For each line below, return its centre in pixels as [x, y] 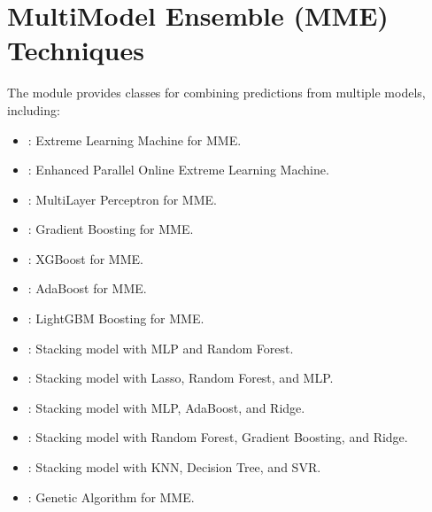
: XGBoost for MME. [85, 258]
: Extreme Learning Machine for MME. [135, 140]
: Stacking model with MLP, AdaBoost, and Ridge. [166, 407]
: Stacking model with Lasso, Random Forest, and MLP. [181, 378]
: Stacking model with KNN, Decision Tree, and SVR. [174, 467]
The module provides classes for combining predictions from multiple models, [216, 93]
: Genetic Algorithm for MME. [111, 496]
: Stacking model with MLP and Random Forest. [161, 348]
